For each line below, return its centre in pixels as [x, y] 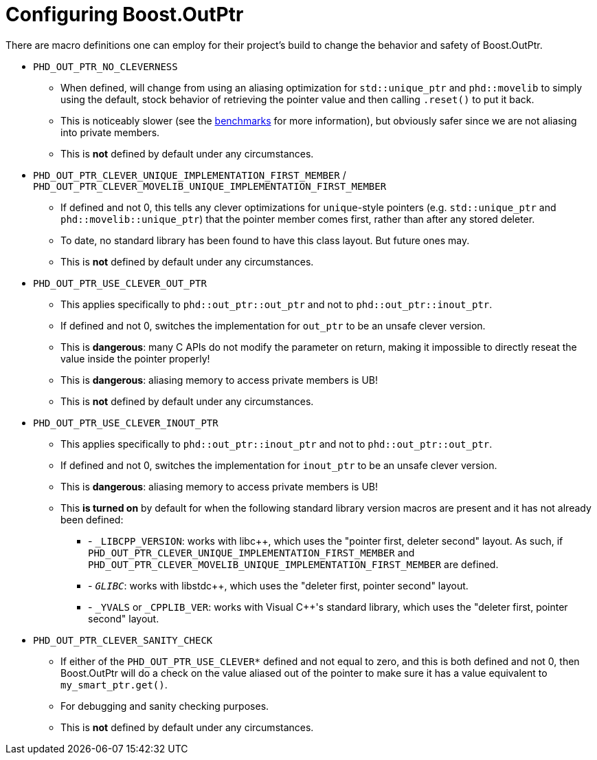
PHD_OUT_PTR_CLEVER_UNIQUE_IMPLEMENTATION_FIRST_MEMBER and [251, 552]
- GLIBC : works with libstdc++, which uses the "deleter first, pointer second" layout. [278, 585]
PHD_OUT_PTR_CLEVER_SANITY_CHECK [123, 640]
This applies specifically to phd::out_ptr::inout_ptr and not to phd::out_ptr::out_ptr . [277, 444]
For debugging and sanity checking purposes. [165, 706]
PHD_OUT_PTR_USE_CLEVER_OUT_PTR [120, 283]
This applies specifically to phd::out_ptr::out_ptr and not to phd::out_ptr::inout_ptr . [277, 304]
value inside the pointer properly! [135, 358]
